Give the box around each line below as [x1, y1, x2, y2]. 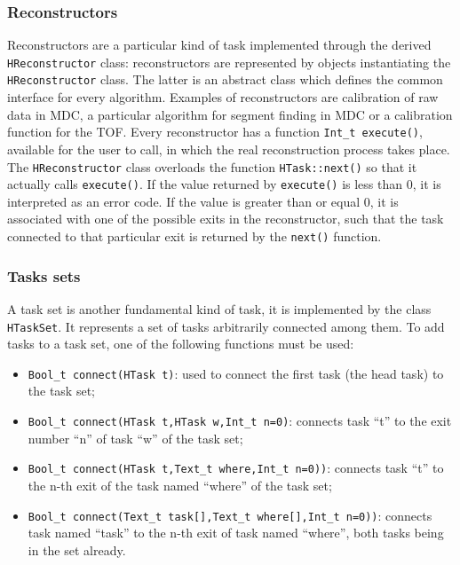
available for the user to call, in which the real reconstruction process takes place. [7, 139, 450, 158]
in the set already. [28, 540, 126, 559]
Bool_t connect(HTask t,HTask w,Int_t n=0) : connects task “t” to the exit [28, 412, 452, 430]
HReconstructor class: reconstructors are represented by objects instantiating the [7, 52, 451, 71]
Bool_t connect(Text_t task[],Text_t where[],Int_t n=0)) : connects [28, 506, 432, 524]
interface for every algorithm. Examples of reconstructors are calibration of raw [7, 88, 439, 106]
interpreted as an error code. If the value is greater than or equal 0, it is [7, 192, 399, 210]
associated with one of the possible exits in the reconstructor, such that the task [7, 209, 444, 228]
